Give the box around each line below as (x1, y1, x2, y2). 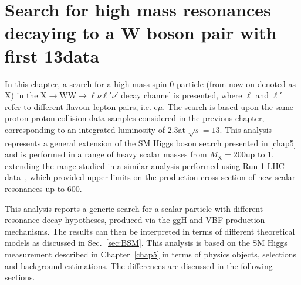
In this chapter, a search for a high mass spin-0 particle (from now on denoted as (5, 77, 296, 90)
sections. (5, 271, 35, 283)
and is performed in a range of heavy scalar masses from (5, 148, 207, 160)
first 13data (5, 43, 100, 67)
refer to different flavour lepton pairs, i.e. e (5, 100, 158, 112)
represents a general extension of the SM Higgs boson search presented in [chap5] (5, 136, 296, 149)
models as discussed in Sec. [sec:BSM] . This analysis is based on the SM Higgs (5, 236, 288, 249)
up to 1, (245, 148, 275, 160)
